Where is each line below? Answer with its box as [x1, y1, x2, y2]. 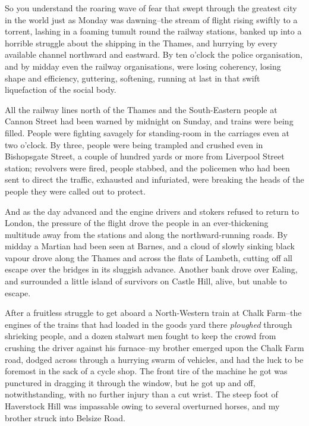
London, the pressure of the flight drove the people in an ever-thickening [5, 217, 269, 229]
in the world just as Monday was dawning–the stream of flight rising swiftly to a [5, 13, 298, 26]
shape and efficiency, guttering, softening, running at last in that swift [5, 71, 260, 84]
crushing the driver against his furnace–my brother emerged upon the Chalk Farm [5, 342, 304, 354]
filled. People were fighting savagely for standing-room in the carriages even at [5, 126, 289, 139]
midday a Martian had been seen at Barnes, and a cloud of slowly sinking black [5, 240, 295, 252]
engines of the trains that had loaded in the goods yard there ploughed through [5, 318, 292, 330]
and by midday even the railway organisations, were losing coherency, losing [5, 59, 281, 72]
